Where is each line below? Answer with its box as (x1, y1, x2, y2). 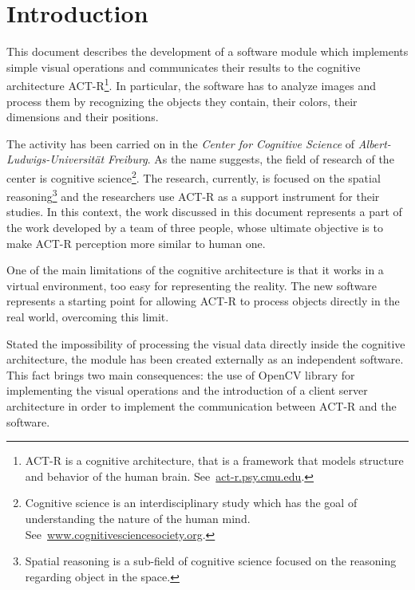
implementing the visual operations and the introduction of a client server (6, 382, 368, 399)
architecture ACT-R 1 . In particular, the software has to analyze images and (6, 75, 376, 93)
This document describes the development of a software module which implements (6, 43, 409, 60)
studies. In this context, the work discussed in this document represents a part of (6, 203, 402, 220)
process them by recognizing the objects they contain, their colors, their (6, 92, 358, 109)
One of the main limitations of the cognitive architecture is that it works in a (6, 262, 384, 278)
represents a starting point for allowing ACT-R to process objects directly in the (6, 293, 400, 309)
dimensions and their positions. (6, 108, 159, 125)
